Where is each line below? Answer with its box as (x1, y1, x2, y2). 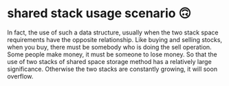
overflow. (7, 72, 34, 80)
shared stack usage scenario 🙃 (7, 6, 191, 21)
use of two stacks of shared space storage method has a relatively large (7, 57, 212, 65)
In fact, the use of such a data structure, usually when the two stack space (7, 28, 219, 36)
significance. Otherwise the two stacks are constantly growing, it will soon (7, 65, 218, 73)
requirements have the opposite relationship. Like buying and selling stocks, (7, 35, 222, 43)
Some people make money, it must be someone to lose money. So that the (7, 50, 218, 58)
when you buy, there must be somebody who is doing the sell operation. (7, 43, 212, 51)
